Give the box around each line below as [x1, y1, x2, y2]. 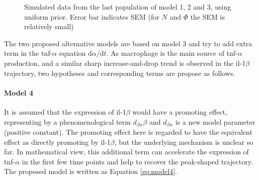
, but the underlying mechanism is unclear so [114, 136, 253, 147]
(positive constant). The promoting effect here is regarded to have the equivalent [4, 127, 252, 137]
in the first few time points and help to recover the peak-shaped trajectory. [22, 156, 253, 166]
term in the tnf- [4, 48, 53, 58]
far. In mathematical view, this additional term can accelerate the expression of [4, 146, 249, 157]
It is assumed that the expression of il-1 [4, 106, 126, 117]
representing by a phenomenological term [4, 116, 131, 127]
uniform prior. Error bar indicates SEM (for [24, 11, 159, 22]
